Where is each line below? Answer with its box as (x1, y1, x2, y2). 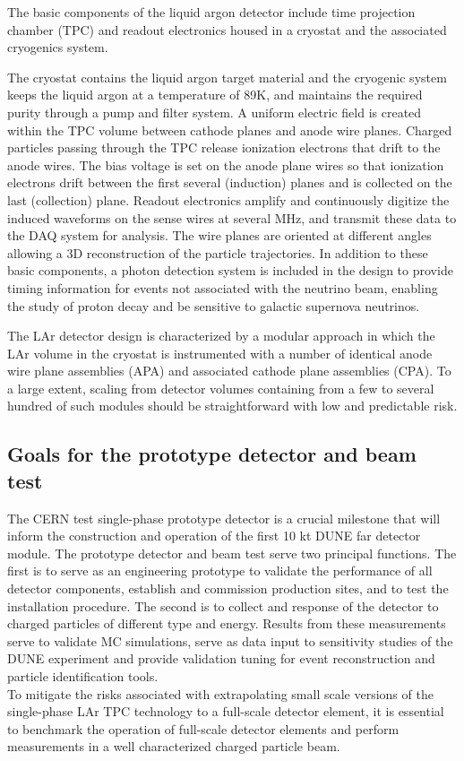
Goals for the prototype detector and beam (7, 440, 417, 468)
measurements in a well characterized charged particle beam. (7, 737, 340, 756)
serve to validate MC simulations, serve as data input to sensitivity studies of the (7, 631, 453, 650)
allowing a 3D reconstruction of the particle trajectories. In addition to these (7, 243, 428, 262)
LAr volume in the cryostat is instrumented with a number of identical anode (7, 343, 433, 362)
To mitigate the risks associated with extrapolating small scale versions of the (7, 684, 434, 703)
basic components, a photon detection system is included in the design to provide (7, 261, 453, 280)
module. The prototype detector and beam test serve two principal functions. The (7, 543, 457, 562)
